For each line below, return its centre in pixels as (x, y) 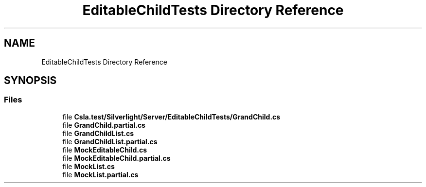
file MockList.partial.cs (100, 174)
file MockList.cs (89, 166)
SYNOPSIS (30, 81)
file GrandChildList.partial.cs (110, 141)
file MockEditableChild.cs (105, 150)
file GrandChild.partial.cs (104, 125)
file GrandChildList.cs (98, 133)
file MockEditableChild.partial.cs (116, 158)
